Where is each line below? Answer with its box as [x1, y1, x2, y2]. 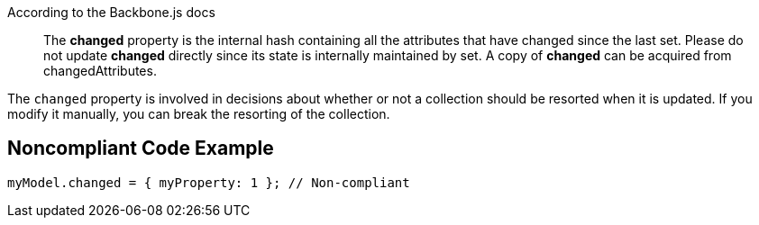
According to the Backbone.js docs [7, 4, 215, 20]
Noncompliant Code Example [7, 137, 274, 160]
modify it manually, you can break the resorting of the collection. [7, 106, 390, 121]
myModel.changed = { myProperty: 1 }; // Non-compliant [7, 175, 410, 190]
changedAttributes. [43, 63, 157, 78]
